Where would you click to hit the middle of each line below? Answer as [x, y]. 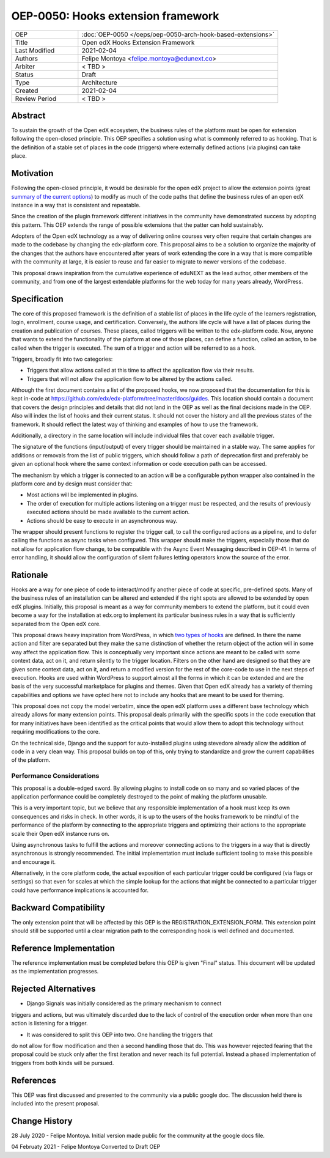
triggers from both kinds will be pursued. [63, 1063]
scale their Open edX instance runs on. [61, 833]
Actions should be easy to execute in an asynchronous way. [102, 520]
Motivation [32, 173]
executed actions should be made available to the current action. [108, 512]
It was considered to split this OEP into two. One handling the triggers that [120, 1034]
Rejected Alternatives [53, 989]
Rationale [30, 575]
